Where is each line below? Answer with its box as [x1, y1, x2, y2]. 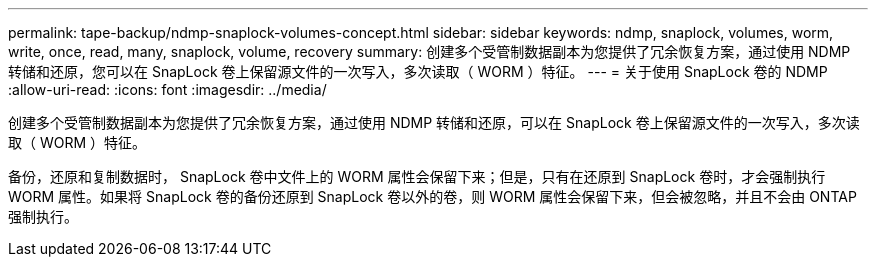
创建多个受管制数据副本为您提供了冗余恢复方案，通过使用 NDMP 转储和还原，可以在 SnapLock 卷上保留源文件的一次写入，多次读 [8, 114, 860, 131]
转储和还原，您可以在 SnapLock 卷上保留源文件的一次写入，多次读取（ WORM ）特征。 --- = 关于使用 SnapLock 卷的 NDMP [8, 63, 828, 80]
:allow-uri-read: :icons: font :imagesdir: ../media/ [8, 81, 327, 98]
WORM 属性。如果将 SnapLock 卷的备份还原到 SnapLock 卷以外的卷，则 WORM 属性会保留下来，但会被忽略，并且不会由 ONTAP [8, 188, 857, 205]
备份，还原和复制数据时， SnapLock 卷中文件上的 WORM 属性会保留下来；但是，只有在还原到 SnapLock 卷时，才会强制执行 [8, 168, 826, 185]
